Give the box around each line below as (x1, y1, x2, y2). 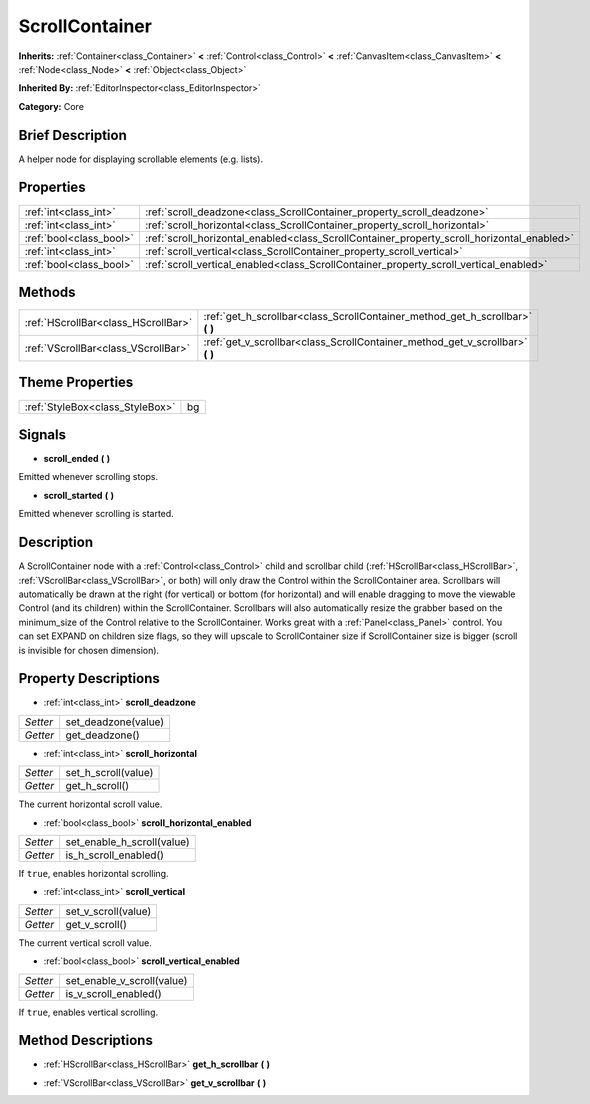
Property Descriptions (18, 670, 160, 687)
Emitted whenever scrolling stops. (18, 471, 159, 483)
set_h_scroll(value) (65, 766, 154, 780)
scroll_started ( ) (43, 489, 115, 501)
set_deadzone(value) (65, 715, 165, 729)
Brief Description (18, 126, 127, 144)
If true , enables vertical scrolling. (18, 1006, 159, 1018)
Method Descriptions (18, 1032, 154, 1049)
